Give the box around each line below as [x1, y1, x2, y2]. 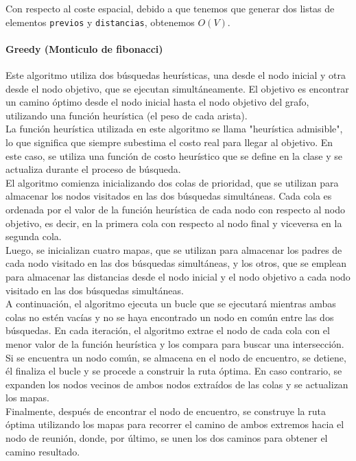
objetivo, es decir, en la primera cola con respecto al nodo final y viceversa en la [5, 215, 342, 230]
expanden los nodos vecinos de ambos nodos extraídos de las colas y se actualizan [5, 377, 348, 391]
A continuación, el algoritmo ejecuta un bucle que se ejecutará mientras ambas [5, 296, 336, 311]
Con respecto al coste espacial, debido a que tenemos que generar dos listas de [5, 1, 335, 15]
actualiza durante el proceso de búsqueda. [5, 162, 181, 176]
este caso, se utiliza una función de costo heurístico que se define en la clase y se [5, 148, 342, 163]
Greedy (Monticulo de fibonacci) [5, 41, 163, 56]
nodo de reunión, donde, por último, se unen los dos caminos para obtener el [5, 431, 328, 445]
